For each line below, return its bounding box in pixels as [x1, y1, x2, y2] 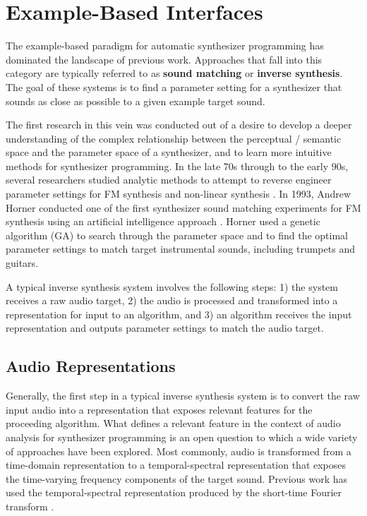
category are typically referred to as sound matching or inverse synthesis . [6, 66, 343, 80]
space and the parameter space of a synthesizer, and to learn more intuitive [6, 145, 332, 160]
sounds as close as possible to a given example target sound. [6, 93, 265, 108]
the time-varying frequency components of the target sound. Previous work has [6, 471, 348, 486]
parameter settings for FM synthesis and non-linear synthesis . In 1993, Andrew [6, 186, 351, 201]
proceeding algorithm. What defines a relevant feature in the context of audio [6, 416, 341, 431]
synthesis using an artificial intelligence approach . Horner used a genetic [6, 214, 320, 229]
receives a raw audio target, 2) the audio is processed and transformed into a [6, 293, 338, 308]
